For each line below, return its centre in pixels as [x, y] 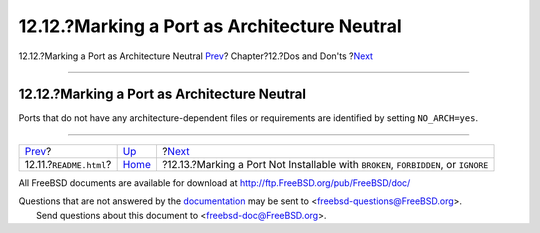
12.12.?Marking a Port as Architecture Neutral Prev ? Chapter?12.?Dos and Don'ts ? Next [196, 56]
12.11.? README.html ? [68, 164]
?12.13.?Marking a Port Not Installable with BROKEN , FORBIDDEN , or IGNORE [325, 164]
